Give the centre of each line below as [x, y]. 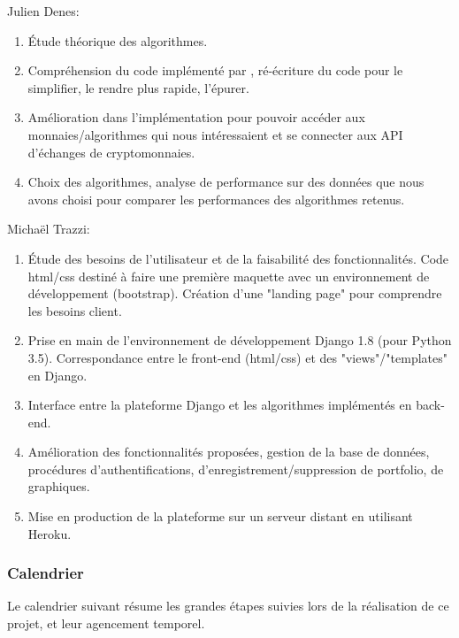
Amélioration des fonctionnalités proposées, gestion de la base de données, [229, 452]
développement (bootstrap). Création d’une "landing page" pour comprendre [235, 293]
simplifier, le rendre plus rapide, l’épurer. [138, 87]
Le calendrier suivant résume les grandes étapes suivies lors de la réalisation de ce [228, 606]
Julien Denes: [43, 11]
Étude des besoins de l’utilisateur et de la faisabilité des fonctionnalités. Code [238, 258]
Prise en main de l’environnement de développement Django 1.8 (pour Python [240, 340]
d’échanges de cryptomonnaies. [111, 152]
